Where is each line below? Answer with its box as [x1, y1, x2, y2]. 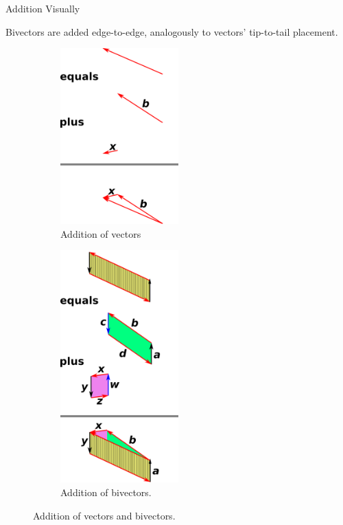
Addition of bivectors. [60, 484, 152, 499]
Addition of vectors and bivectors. [33, 508, 176, 522]
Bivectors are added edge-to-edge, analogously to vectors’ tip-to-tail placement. [5, 24, 338, 38]
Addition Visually [5, 1, 80, 15]
